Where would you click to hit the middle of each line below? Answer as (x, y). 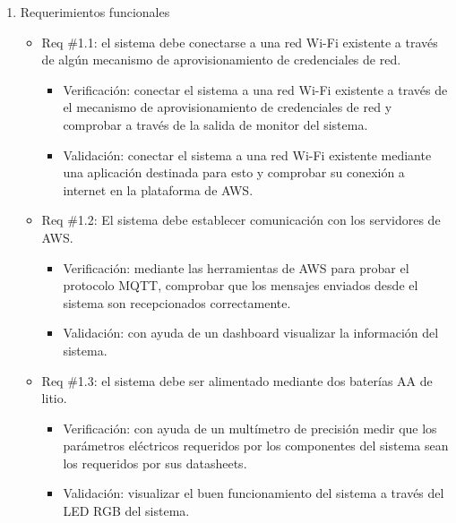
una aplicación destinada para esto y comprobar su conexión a (234, 172)
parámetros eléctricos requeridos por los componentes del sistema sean (256, 446)
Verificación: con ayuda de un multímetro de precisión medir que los (250, 428)
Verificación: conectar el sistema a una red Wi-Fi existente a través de (255, 89)
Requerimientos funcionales (95, 12)
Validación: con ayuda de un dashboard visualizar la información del (251, 333)
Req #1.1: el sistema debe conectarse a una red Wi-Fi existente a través (240, 42)
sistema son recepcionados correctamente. (177, 302)
